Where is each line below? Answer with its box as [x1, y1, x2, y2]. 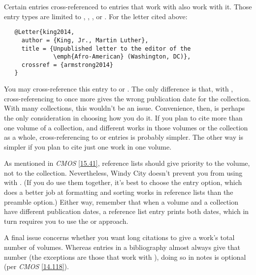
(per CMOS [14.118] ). [4, 261, 69, 272]
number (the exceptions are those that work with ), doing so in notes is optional [4, 251, 246, 262]
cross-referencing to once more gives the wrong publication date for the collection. [4, 93, 251, 103]
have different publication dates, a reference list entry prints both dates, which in [4, 206, 249, 216]
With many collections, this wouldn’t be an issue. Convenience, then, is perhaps [4, 103, 245, 113]
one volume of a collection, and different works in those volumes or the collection [4, 122, 248, 132]
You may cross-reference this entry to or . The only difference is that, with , [4, 84, 233, 94]
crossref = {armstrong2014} [21, 61, 113, 68]
